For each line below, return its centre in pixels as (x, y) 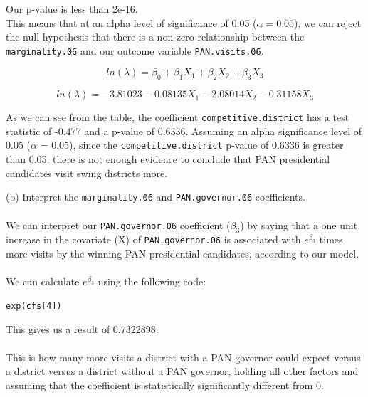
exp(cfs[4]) (34, 306)
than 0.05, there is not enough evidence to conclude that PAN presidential (168, 159)
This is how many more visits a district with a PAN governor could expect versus (183, 357)
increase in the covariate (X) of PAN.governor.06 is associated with (153, 239)
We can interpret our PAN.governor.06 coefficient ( (118, 224)
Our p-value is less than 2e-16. (72, 9)
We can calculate (43, 281)
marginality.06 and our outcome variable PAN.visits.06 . (135, 50)
